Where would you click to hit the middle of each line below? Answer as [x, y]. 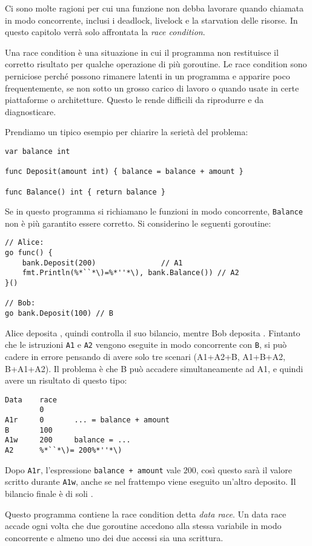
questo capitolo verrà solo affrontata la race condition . [105, 32]
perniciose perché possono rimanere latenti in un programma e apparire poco [148, 75]
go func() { [29, 253]
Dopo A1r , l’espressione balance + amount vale [93, 469]
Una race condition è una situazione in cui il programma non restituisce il [142, 52]
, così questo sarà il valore [244, 469]
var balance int [38, 151]
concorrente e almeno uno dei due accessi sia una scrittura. [114, 537]
